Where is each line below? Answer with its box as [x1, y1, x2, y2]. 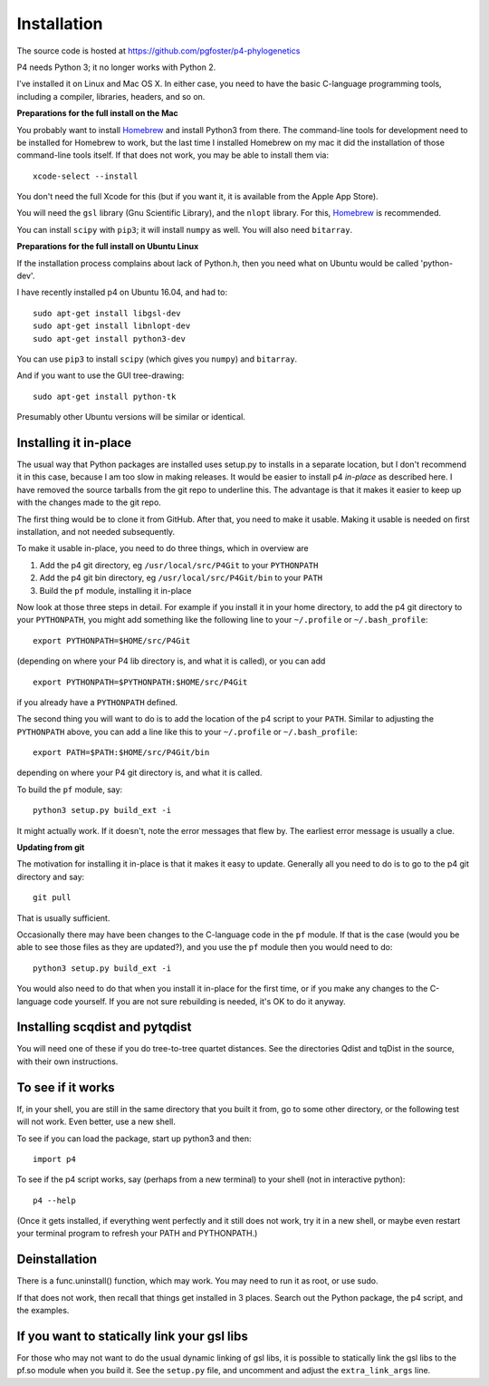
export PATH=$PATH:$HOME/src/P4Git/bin [33, 748, 210, 758]
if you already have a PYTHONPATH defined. [16, 696, 178, 707]
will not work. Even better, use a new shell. [16, 1116, 176, 1128]
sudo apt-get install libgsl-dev [33, 308, 181, 318]
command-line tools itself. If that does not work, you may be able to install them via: [16, 150, 330, 160]
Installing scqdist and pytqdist [16, 1020, 192, 1035]
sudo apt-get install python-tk [33, 391, 177, 402]
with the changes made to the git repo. [16, 497, 162, 508]
